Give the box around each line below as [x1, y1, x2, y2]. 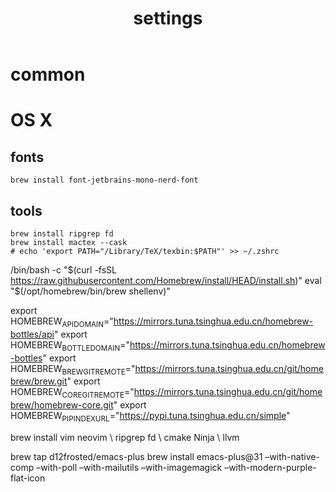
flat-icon [10, 472, 46, 484]
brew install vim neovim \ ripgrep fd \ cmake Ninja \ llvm [10, 431, 240, 443]
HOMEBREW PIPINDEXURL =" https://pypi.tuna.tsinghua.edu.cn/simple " [10, 410, 291, 424]
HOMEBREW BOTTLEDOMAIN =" [10, 338, 131, 353]
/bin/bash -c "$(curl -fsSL [10, 264, 118, 276]
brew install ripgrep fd [10, 229, 114, 239]
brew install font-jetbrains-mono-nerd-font [10, 175, 199, 186]
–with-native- [264, 450, 320, 462]
